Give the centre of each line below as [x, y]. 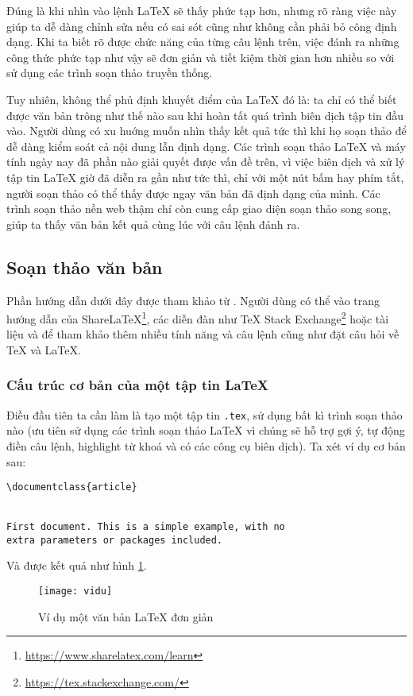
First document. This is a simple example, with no [146, 527]
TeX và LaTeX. [44, 349]
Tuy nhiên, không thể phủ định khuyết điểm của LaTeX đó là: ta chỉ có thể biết [202, 99]
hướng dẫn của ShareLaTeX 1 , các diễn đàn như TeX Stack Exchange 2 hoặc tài [198, 317]
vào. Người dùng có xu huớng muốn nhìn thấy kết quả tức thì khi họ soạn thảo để [206, 131]
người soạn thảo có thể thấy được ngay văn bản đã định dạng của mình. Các [193, 193]
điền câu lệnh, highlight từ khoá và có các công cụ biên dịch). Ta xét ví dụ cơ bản [206, 446]
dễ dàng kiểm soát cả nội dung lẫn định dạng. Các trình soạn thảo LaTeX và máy [206, 146]
